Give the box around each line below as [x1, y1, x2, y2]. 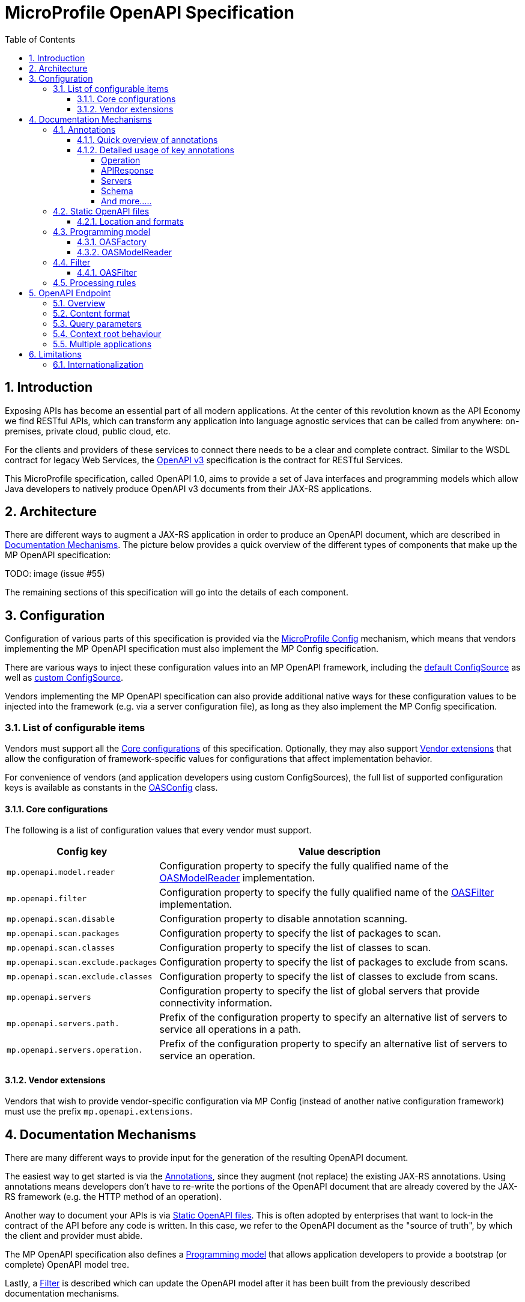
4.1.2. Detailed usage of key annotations [77, 144, 234, 155]
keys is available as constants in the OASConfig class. [5, 782, 218, 793]
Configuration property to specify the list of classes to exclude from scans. [159, 970, 498, 983]
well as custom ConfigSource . [5, 672, 123, 683]
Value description [298, 845, 381, 858]
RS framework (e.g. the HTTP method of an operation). [5, 1191, 222, 1202]
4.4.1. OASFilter [77, 267, 137, 278]
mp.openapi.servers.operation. [7, 1045, 143, 1054]
